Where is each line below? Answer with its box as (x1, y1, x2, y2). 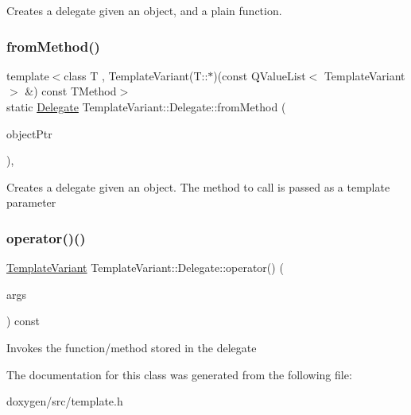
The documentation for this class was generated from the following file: (6, 366, 352, 382)
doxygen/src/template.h (6, 393, 123, 409)
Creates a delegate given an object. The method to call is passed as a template (6, 178, 390, 195)
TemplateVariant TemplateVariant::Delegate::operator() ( (6, 259, 284, 276)
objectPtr (6, 125, 52, 142)
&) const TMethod (25, 83, 117, 99)
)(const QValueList (213, 67, 306, 83)
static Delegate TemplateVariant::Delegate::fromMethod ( (6, 99, 286, 114)
